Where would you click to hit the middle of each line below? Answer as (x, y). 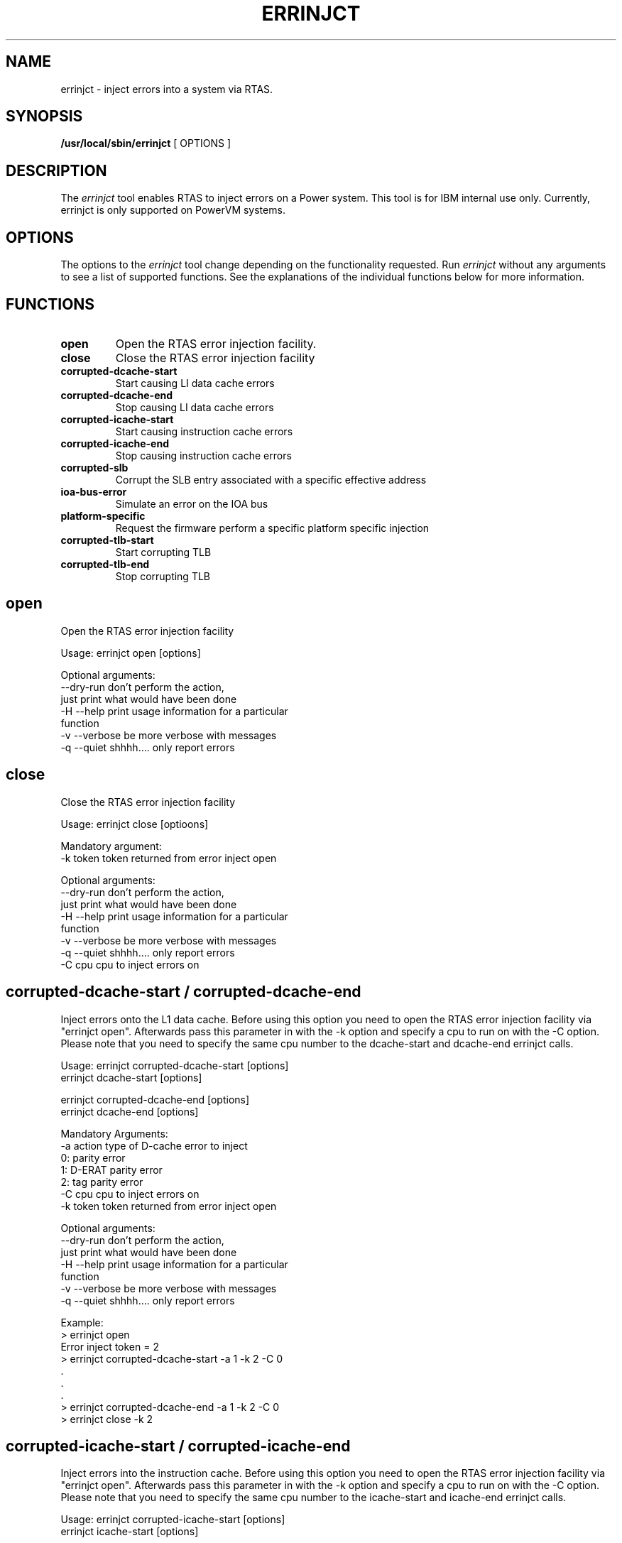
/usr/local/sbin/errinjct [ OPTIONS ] (146, 143)
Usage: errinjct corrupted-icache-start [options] (173, 1520)
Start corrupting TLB (163, 552)
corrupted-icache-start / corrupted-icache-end (178, 1446)
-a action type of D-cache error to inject (154, 1145)
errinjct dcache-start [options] (131, 1077)
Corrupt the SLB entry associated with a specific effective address (271, 479)
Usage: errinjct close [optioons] (135, 824)
